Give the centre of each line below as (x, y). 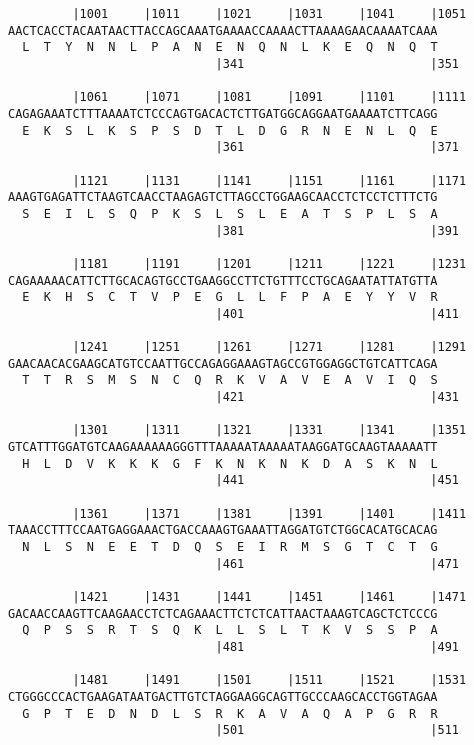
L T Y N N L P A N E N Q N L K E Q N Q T (230, 47)
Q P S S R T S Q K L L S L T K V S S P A (230, 630)
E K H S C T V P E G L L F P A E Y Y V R (230, 297)
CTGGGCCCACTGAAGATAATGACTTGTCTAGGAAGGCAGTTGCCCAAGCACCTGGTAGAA (223, 696)
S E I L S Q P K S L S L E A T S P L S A (230, 213)
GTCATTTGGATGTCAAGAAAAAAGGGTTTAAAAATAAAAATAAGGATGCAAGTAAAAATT (223, 447)
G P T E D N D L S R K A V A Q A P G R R (230, 713)
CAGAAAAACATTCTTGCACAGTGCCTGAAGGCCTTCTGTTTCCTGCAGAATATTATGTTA (223, 280)
